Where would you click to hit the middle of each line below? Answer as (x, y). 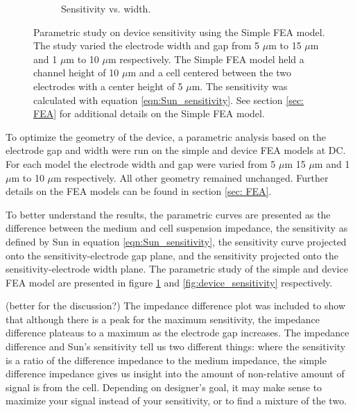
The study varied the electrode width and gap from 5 (147, 45)
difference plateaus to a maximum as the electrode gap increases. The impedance (177, 333)
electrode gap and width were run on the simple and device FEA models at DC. (176, 150)
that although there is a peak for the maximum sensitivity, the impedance (163, 319)
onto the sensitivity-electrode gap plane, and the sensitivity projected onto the (172, 255)
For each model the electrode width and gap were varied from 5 (141, 163)
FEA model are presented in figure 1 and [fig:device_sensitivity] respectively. (169, 282)
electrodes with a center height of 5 (108, 86)
